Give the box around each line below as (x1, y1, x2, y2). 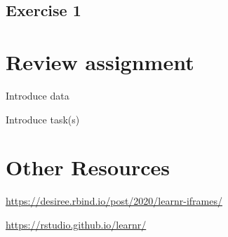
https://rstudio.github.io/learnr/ (6, 217, 147, 231)
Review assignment (6, 47, 194, 76)
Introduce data (6, 88, 69, 102)
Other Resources (6, 153, 170, 182)
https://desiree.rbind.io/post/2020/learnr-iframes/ (6, 194, 222, 208)
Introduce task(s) (6, 111, 80, 126)
